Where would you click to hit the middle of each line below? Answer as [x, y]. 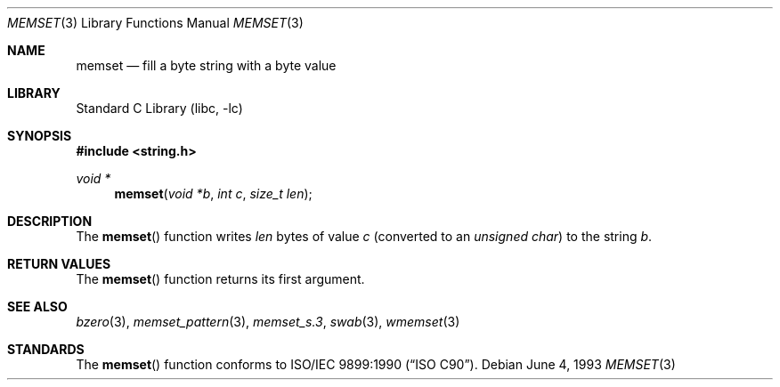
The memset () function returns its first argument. [220, 279]
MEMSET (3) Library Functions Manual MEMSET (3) [155, 23]
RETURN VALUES [59, 264]
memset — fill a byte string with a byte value [206, 65]
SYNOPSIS [40, 136]
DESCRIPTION [50, 221]
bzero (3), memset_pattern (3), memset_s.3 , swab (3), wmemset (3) [268, 322]
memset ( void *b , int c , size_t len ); [213, 193]
